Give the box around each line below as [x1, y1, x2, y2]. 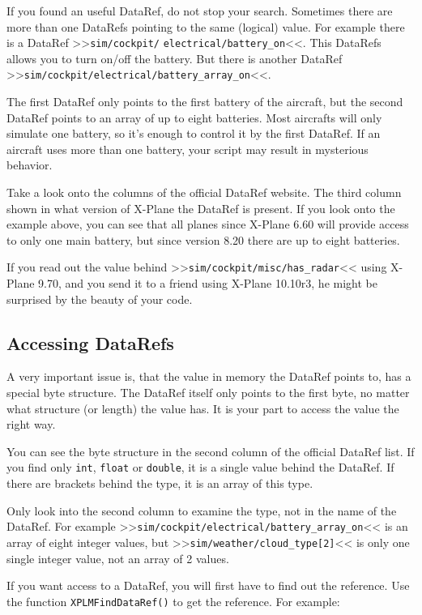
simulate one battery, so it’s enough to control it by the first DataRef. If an [6, 125, 381, 142]
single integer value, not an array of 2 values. [6, 549, 229, 566]
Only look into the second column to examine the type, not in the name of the [6, 502, 397, 519]
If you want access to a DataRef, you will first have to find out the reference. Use [6, 577, 410, 594]
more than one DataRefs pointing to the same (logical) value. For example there [6, 18, 405, 35]
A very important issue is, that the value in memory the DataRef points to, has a [6, 368, 411, 385]
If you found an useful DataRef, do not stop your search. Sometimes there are [6, 2, 393, 19]
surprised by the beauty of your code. [6, 290, 193, 307]
